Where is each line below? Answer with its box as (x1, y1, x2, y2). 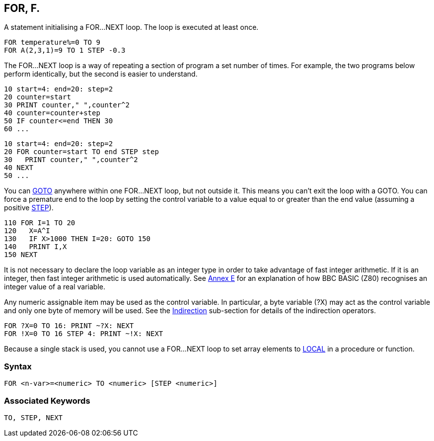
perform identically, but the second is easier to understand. (4, 70, 198, 79)
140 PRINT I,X (4, 243, 67, 251)
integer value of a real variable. (4, 282, 105, 291)
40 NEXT (4, 164, 34, 172)
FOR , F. (4, 2, 40, 14)
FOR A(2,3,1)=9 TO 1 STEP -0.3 (4, 46, 126, 55)
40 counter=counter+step (4, 109, 100, 117)
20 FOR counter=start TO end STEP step (4, 148, 159, 156)
